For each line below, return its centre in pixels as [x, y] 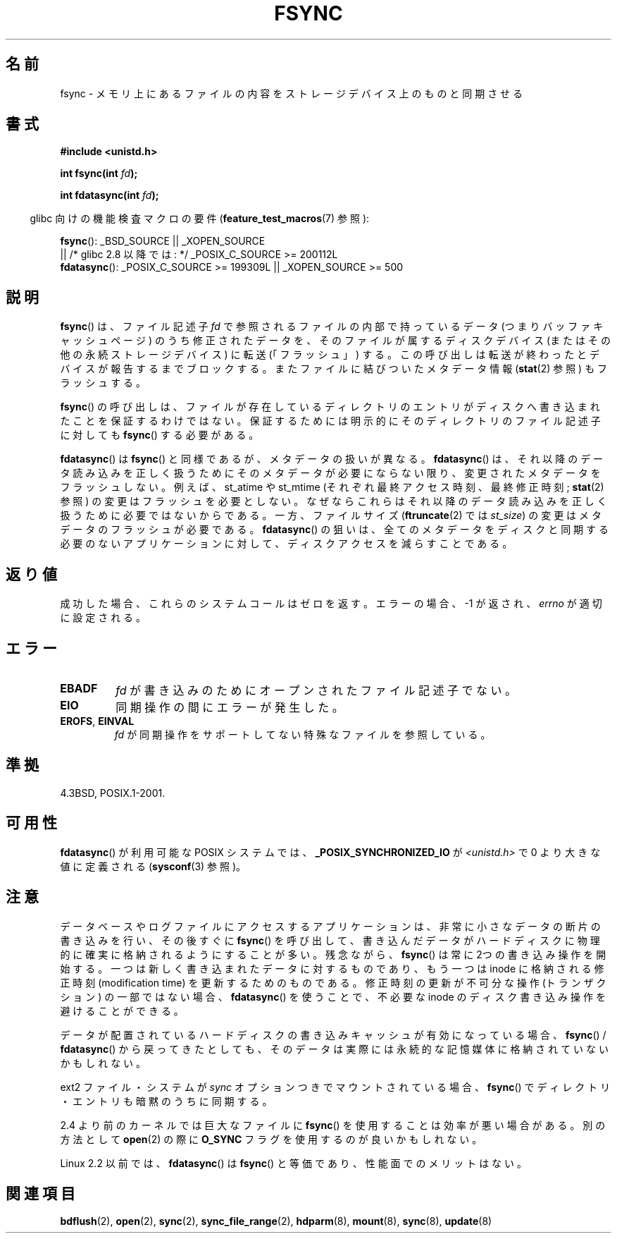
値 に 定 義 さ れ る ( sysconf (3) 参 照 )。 [153, 866]
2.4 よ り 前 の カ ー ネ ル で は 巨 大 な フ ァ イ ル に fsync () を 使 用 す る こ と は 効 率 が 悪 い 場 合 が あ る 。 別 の [333, 1125]
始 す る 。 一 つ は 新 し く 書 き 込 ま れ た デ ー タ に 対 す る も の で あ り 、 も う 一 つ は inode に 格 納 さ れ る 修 [332, 968]
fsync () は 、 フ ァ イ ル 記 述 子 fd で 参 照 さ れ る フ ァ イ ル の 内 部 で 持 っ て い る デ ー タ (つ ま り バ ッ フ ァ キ [332, 326]
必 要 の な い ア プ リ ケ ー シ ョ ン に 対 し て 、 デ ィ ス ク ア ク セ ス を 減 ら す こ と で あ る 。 [286, 544]
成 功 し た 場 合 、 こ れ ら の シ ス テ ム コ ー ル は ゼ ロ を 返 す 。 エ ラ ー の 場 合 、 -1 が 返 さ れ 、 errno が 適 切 [331, 604]
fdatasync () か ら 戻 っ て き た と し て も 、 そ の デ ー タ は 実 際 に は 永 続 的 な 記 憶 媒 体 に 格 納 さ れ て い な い [334, 1049]
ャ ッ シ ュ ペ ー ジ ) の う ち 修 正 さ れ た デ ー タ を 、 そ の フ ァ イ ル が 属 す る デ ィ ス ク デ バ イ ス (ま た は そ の [335, 341]
